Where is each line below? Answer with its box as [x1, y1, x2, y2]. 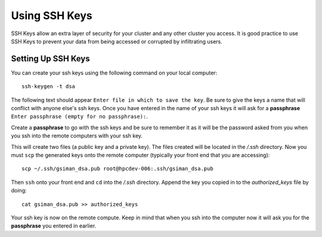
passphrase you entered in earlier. [11, 222, 97, 229]
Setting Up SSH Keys [11, 54, 90, 64]
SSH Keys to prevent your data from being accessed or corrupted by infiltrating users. [11, 38, 223, 45]
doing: [11, 187, 27, 194]
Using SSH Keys [11, 9, 92, 22]
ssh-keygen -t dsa [21, 83, 76, 90]
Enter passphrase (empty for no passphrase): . [11, 113, 148, 120]
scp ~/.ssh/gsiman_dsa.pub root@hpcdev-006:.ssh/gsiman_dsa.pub [21, 166, 214, 172]
